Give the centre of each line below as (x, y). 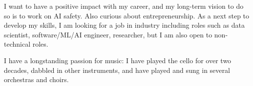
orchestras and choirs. (36, 79)
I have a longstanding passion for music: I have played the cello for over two (118, 60)
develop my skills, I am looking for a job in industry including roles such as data (124, 25)
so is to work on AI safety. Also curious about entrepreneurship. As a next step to (127, 15)
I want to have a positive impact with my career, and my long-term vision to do (124, 6)
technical (17, 44)
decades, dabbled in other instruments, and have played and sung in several (117, 70)
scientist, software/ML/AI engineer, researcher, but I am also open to (108, 34)
